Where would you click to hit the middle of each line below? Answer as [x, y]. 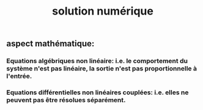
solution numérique [103, 11]
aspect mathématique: [50, 44]
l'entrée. [19, 76]
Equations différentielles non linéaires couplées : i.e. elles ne [98, 92]
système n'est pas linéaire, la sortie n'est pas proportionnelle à [102, 69]
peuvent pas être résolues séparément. [66, 100]
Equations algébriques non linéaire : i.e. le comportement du [97, 61]
